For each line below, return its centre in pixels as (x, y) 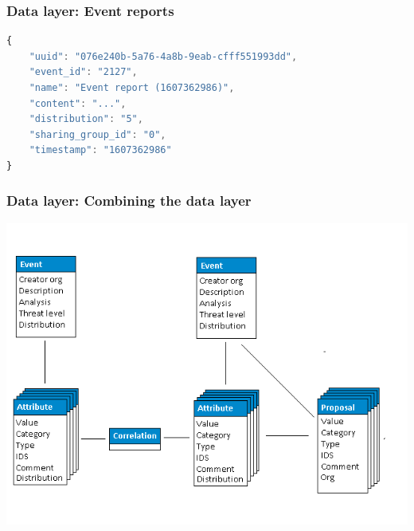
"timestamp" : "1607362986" (100, 150)
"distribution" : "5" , (86, 119)
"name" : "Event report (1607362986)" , (132, 88)
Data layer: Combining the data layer (129, 201)
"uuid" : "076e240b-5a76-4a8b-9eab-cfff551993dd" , (163, 56)
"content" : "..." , (78, 103)
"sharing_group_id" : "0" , (98, 134)
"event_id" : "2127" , (83, 72)
